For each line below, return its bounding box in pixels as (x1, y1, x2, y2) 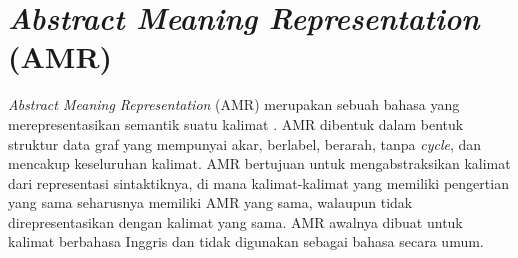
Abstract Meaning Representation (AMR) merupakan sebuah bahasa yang (8, 94, 460, 115)
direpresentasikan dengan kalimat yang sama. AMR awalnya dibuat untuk (8, 211, 463, 232)
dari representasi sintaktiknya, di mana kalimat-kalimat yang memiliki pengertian (8, 172, 509, 193)
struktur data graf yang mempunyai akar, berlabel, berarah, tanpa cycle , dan (8, 133, 482, 154)
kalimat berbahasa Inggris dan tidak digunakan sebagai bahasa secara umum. (8, 231, 484, 252)
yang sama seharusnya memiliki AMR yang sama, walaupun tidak (8, 192, 413, 213)
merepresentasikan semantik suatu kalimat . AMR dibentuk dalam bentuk (8, 113, 464, 134)
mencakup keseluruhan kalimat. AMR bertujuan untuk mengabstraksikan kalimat (8, 153, 511, 174)
